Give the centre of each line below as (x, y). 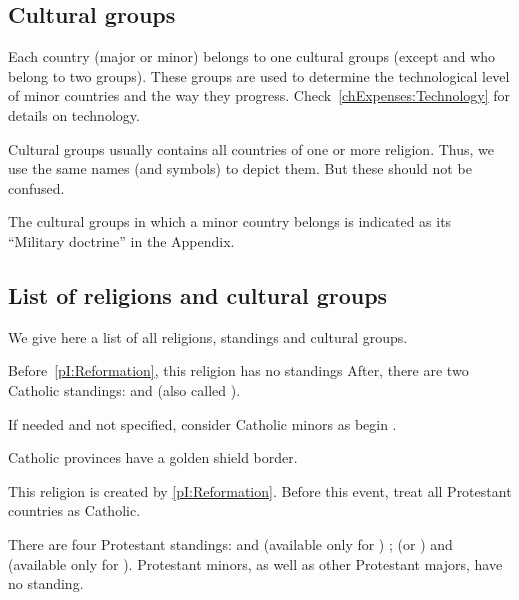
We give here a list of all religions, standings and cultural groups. (208, 336)
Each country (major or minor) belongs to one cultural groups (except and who (252, 56)
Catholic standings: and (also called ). (124, 389)
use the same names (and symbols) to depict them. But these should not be (240, 168)
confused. (36, 187)
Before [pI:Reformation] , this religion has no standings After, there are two (238, 370)
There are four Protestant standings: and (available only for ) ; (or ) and (230, 543)
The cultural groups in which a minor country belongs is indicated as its (230, 221)
